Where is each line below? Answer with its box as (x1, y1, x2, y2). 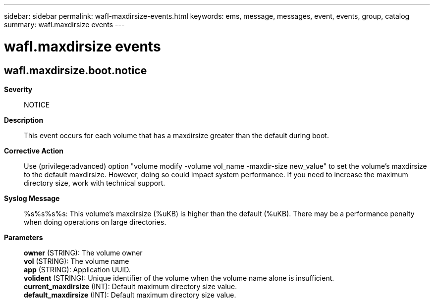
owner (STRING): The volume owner (24, 248, 143, 257)
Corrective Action (4, 146, 63, 155)
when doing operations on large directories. (24, 217, 166, 226)
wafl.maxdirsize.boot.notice (4, 64, 147, 77)
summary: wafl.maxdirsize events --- (4, 20, 125, 29)
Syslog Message (4, 194, 60, 202)
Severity (4, 85, 33, 94)
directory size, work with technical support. (24, 178, 165, 187)
